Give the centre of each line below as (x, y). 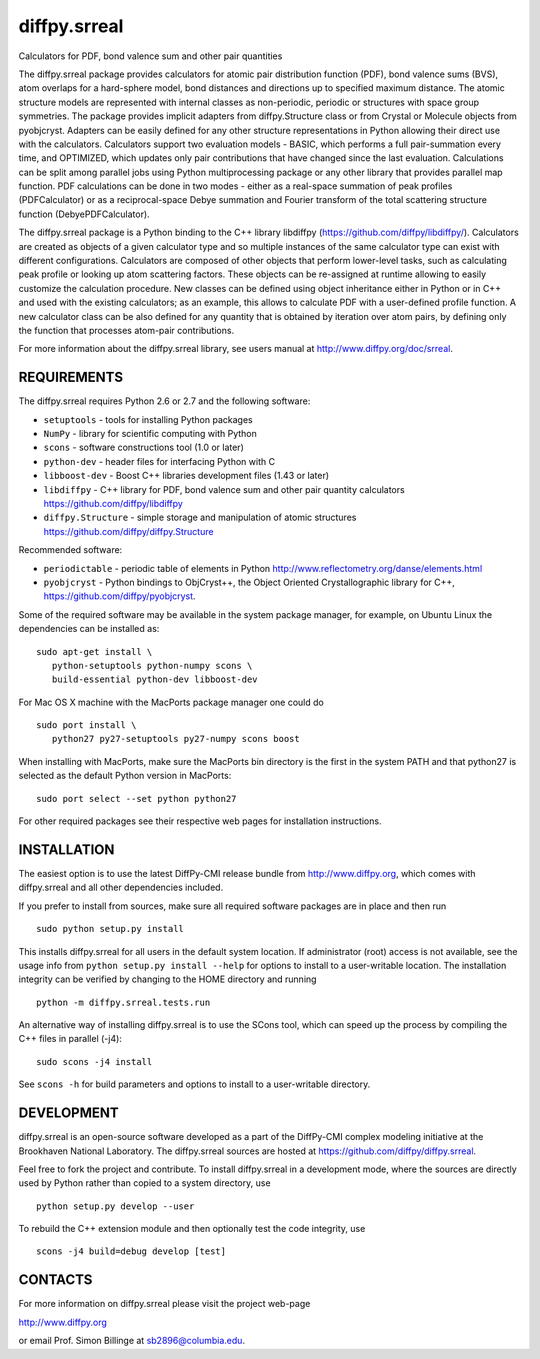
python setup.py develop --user (115, 1206)
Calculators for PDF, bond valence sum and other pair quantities (150, 56)
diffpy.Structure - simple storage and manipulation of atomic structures (200, 517)
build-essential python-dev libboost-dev (155, 679)
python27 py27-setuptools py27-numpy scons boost (175, 739)
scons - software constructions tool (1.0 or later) (143, 447)
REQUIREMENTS (71, 377)
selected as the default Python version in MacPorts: (125, 776)
